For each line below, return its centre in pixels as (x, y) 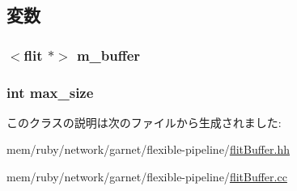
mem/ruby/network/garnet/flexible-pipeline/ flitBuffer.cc (147, 177)
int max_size (50, 92)
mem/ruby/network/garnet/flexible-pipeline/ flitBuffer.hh (148, 149)
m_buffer (108, 55)
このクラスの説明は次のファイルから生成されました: (144, 122)
